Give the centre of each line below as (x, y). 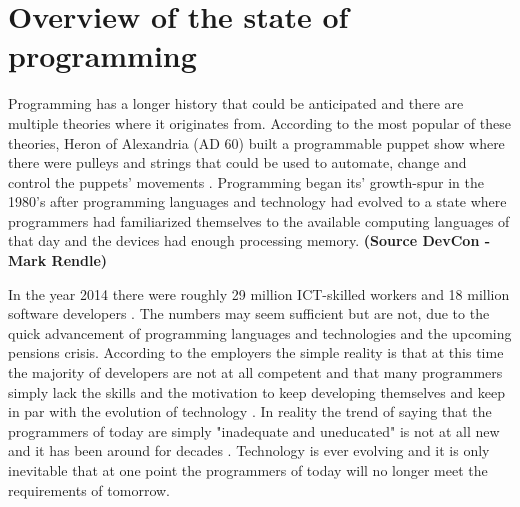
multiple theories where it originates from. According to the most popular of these (259, 122)
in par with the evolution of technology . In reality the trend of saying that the (250, 411)
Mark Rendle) (58, 260)
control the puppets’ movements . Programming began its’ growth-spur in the (246, 181)
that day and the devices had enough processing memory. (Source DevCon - (249, 240)
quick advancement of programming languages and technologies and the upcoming (260, 332)
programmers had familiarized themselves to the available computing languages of (259, 220)
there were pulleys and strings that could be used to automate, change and (237, 162)
